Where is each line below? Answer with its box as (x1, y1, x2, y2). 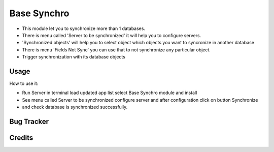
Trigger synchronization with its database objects (22, 54, 125, 60)
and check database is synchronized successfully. (22, 104, 128, 110)
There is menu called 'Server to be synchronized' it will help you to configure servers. (22, 32, 201, 38)
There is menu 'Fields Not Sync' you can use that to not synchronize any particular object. (22, 46, 211, 53)
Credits (9, 134, 33, 142)
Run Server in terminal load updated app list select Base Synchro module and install (22, 89, 197, 96)
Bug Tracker (9, 117, 49, 126)
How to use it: (9, 80, 39, 86)
